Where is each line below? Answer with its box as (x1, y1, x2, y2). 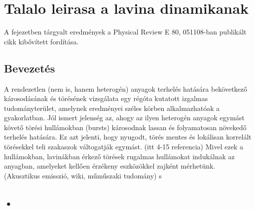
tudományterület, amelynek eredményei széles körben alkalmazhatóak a (4, 103, 220, 113)
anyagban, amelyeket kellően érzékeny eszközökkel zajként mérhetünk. (4, 161, 216, 171)
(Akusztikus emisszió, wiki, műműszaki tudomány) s (4, 170, 162, 180)
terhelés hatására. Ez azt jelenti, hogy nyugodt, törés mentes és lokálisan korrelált (4, 132, 252, 142)
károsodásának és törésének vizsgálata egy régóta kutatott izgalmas (4, 93, 208, 104)
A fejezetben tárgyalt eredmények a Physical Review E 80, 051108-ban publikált (4, 27, 247, 37)
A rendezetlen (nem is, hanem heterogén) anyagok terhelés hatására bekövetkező (4, 83, 248, 94)
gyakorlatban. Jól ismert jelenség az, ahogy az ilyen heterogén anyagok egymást (4, 112, 245, 123)
